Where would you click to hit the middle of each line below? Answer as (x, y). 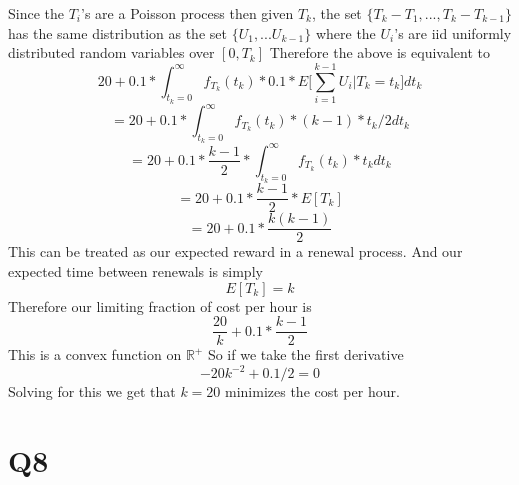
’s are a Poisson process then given (187, 13)
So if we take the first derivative (305, 354)
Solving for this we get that (92, 391)
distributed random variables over (111, 52)
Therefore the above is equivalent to (379, 52)
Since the (36, 13)
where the (345, 32)
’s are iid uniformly (453, 32)
